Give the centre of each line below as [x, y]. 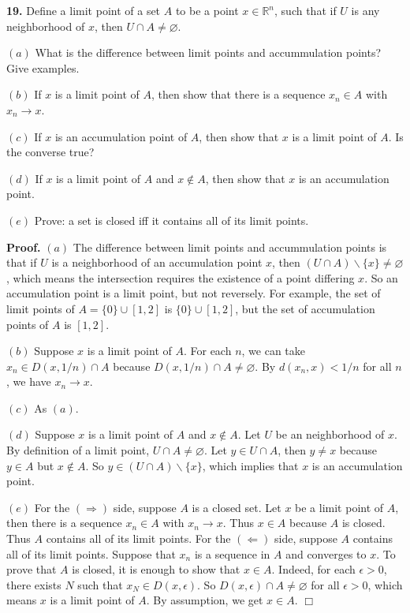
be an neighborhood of [330, 434]
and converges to [326, 553]
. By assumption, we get [205, 600]
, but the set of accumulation [305, 308]
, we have [29, 381]
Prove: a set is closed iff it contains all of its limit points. [171, 220]
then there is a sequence [64, 523]
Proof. [24, 247]
